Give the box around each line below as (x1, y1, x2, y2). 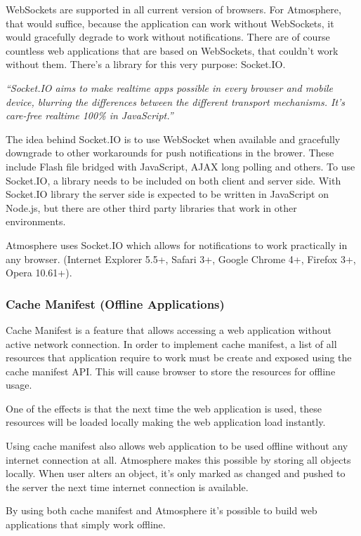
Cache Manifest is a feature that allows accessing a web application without (6, 322, 332, 337)
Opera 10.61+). (6, 265, 72, 280)
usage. (6, 377, 32, 392)
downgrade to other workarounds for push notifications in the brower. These (6, 145, 334, 160)
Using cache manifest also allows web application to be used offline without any (6, 438, 348, 453)
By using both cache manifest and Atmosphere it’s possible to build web (6, 503, 317, 518)
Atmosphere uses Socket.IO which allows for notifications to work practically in (6, 237, 348, 252)
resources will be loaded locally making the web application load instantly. (6, 415, 326, 429)
